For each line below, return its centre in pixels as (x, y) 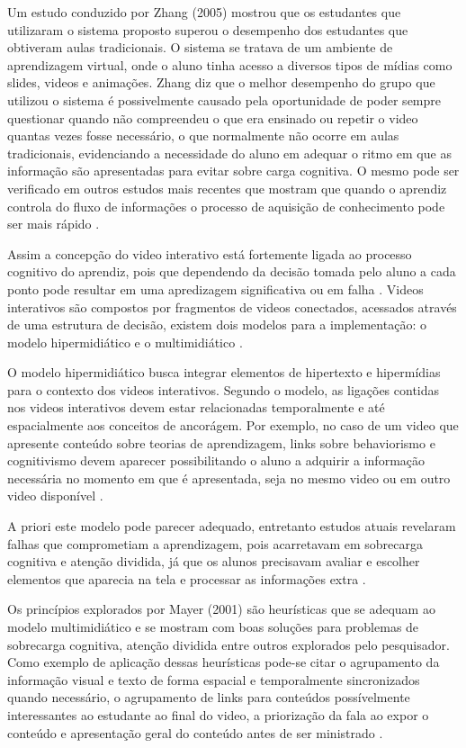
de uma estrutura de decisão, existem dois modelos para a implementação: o (217, 324)
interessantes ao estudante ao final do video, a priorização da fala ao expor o (218, 714)
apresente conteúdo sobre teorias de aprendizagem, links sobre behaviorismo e (221, 442)
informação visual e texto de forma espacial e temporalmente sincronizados (214, 679)
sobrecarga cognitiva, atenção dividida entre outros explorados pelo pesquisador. (229, 644)
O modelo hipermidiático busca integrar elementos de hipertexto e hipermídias (224, 372)
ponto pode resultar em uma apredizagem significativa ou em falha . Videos (215, 288)
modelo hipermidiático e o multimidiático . (125, 342)
